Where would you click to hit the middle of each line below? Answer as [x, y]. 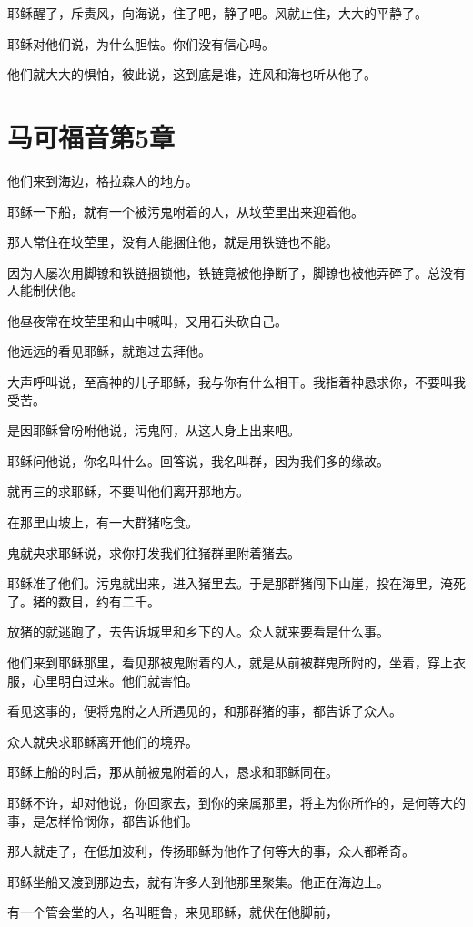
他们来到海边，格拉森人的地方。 [103, 180]
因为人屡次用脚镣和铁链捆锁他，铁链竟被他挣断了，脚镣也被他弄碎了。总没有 [236, 272]
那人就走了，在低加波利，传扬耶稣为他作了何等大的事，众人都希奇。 [211, 851]
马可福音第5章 [91, 136]
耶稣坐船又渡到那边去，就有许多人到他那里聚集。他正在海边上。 [198, 881]
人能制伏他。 [45, 290]
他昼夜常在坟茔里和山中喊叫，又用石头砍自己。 [147, 320]
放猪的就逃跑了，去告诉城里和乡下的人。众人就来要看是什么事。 [198, 632]
